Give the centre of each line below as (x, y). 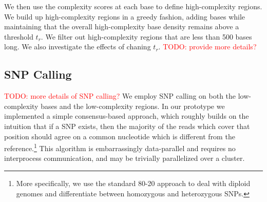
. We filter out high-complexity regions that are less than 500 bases (146, 36)
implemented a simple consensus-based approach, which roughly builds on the (127, 116)
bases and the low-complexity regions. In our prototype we (133, 106)
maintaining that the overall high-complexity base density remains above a (122, 26)
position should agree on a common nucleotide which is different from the (120, 136)
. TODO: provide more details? (207, 47)
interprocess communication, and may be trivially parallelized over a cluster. (125, 158)
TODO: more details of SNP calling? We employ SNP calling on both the (120, 96)
